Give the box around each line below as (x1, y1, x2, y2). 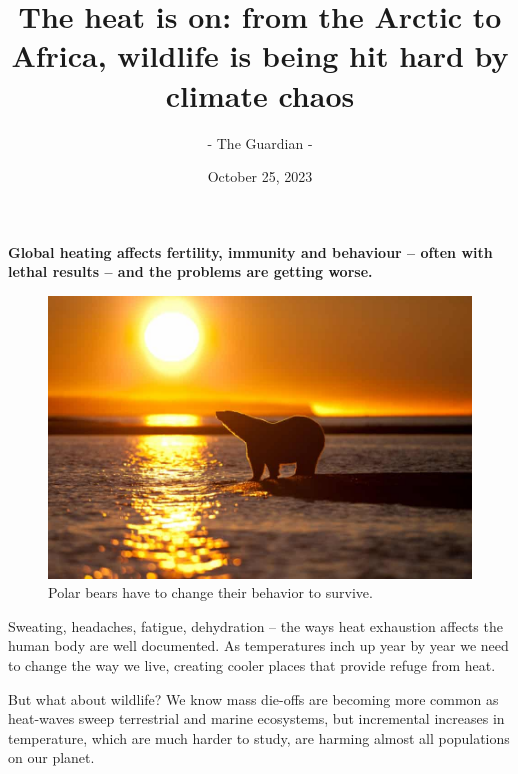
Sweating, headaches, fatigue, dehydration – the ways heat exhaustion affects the (8, 615, 503, 636)
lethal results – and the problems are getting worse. (8, 261, 373, 282)
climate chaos (165, 74, 355, 115)
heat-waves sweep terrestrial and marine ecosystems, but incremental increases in (8, 708, 505, 729)
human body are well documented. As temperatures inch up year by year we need (8, 635, 509, 656)
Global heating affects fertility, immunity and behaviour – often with (8, 241, 493, 262)
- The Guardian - (207, 132, 313, 153)
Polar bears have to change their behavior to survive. (48, 582, 373, 603)
